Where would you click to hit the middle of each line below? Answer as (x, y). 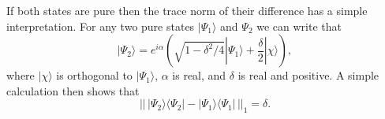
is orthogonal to (94, 75)
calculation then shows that (73, 90)
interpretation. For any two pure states (101, 26)
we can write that (299, 26)
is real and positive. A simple (308, 75)
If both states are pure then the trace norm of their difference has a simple (187, 10)
